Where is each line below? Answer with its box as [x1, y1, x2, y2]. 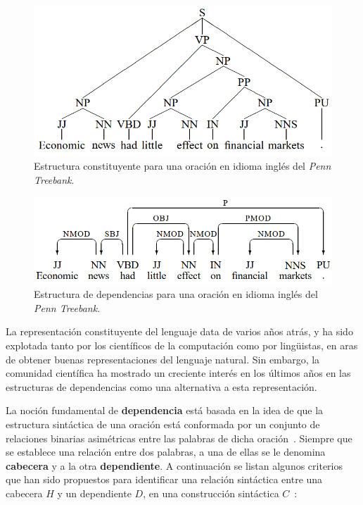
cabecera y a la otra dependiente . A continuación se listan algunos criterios [6, 458, 343, 473]
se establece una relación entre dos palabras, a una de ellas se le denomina [6, 444, 326, 459]
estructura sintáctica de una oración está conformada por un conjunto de [6, 416, 320, 431]
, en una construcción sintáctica [143, 485, 279, 500]
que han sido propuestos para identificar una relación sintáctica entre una [6, 472, 323, 487]
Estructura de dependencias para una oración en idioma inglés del [34, 287, 318, 301]
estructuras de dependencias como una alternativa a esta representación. [6, 379, 317, 394]
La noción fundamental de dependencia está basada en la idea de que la [6, 403, 324, 418]
